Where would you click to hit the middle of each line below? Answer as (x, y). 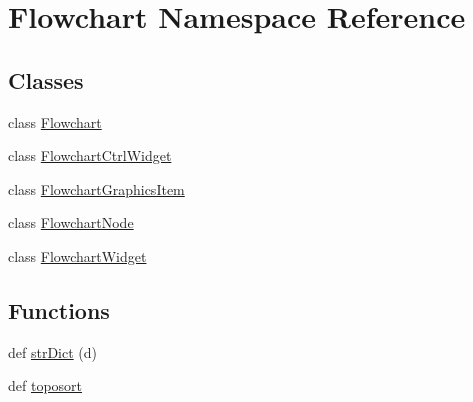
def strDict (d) (52, 351)
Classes (46, 79)
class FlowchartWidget (77, 255)
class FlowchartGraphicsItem (96, 188)
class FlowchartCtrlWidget (90, 155)
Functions (59, 309)
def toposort (45, 385)
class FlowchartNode (71, 222)
